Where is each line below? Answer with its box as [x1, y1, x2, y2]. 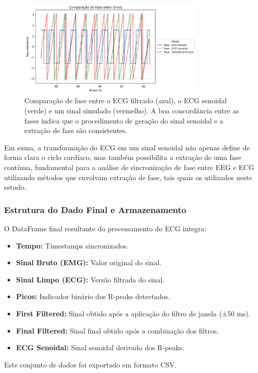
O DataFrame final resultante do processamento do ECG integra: [4, 223, 206, 234]
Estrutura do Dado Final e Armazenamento [4, 203, 187, 216]
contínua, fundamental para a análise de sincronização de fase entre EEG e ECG [4, 162, 254, 173]
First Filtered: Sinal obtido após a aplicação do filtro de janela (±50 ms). [16, 308, 250, 318]
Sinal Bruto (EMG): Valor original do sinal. [16, 257, 162, 268]
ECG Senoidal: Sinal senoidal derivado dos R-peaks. [16, 342, 185, 353]
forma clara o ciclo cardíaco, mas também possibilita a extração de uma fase [4, 152, 241, 162]
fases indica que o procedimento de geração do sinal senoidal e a [24, 115, 224, 126]
